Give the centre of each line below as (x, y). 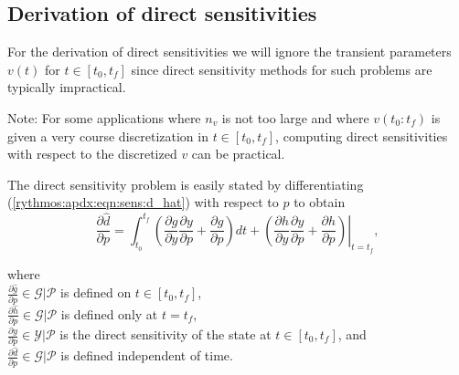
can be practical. (238, 154)
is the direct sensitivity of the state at (165, 334)
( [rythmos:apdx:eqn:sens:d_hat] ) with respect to (143, 202)
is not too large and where (295, 117)
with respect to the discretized (92, 154)
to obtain (320, 202)
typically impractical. (67, 87)
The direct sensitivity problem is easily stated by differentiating (186, 184)
